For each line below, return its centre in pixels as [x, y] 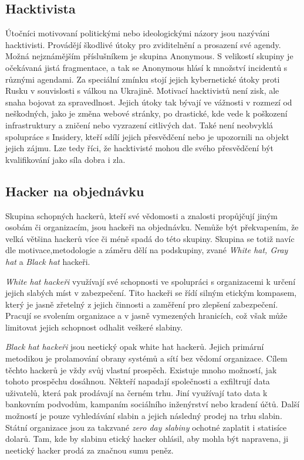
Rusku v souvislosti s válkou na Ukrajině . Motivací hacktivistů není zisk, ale [142, 91]
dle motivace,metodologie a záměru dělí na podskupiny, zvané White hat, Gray [147, 250]
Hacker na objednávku [75, 191]
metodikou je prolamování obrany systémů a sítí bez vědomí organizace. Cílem [146, 358]
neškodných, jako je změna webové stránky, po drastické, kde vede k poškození [146, 113]
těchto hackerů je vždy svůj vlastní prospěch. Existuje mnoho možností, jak [141, 369]
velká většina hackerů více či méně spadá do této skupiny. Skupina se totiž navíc [150, 238]
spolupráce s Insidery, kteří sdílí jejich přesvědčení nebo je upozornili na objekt [147, 136]
